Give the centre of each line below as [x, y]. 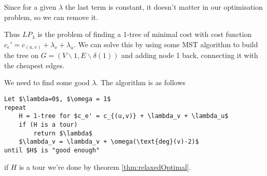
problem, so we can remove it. [51, 17]
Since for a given [30, 7]
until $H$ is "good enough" [52, 151]
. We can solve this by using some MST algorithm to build [166, 44]
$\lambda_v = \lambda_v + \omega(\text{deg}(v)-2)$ [109, 142]
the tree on [21, 55]
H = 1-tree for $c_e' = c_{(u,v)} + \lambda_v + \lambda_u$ [123, 116]
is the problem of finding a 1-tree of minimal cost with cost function [145, 34]
